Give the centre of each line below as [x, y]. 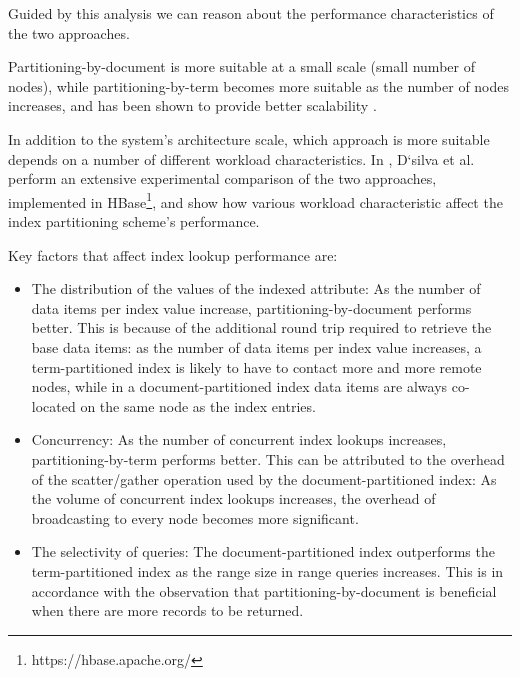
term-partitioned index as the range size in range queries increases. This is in [267, 570]
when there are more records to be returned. [167, 610]
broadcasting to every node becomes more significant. [195, 517]
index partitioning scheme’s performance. [134, 221]
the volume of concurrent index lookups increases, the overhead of [233, 498]
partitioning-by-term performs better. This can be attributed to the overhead [268, 458]
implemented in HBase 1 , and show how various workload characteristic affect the [255, 200]
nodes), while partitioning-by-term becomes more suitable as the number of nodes [259, 85]
